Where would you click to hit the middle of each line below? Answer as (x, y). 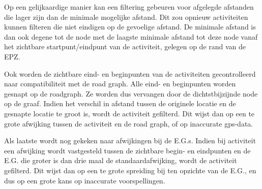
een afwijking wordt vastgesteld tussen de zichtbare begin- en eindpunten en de (127, 150)
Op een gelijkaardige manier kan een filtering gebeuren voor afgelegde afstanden (129, 7)
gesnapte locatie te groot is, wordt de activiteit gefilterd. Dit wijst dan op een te (129, 113)
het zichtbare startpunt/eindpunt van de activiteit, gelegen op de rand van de (125, 46)
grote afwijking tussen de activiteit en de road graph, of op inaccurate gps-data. (129, 123)
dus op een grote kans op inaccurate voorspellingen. (85, 180)
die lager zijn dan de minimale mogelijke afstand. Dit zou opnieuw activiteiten (126, 17)
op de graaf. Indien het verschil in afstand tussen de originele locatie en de (120, 103)
